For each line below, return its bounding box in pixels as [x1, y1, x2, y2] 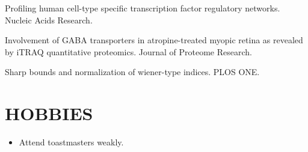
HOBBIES [5, 101, 93, 126]
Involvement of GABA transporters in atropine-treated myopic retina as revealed [5, 34, 303, 46]
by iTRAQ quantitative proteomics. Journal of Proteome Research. [5, 45, 252, 58]
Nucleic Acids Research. [5, 13, 93, 26]
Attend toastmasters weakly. [19, 136, 124, 148]
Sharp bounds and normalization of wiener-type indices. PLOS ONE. [5, 65, 260, 78]
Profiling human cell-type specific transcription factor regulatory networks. [5, 2, 280, 14]
